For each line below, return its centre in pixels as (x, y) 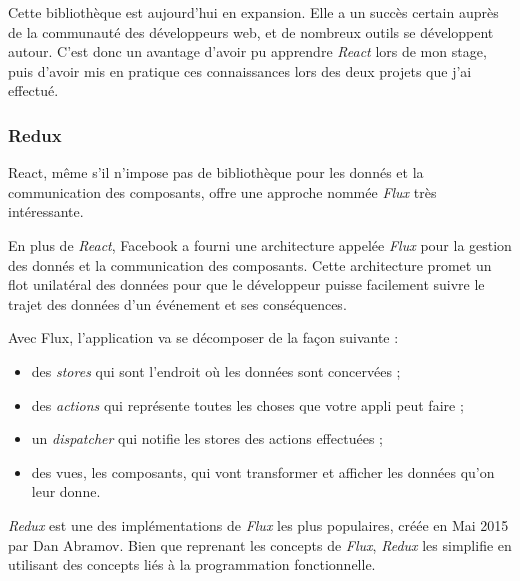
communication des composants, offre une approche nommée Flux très (222, 191)
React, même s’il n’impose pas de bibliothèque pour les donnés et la (216, 172)
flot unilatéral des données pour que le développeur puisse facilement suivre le (246, 284)
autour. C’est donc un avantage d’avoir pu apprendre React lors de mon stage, (247, 51)
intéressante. (46, 211)
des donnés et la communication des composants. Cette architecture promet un (250, 264)
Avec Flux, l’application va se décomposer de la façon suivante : (203, 337)
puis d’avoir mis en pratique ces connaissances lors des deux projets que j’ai (240, 70)
